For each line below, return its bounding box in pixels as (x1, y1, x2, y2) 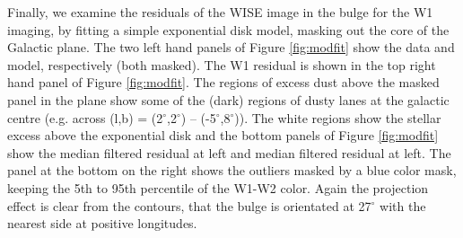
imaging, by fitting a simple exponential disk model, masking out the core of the (7, 20, 450, 39)
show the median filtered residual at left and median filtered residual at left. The (7, 143, 451, 162)
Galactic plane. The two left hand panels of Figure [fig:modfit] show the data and (7, 38, 455, 57)
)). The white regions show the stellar (234, 108, 441, 127)
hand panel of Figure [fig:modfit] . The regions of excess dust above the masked (7, 73, 440, 92)
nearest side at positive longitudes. (7, 214, 197, 233)
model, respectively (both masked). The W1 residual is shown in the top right (7, 55, 436, 74)
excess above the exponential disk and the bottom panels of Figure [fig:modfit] (7, 126, 439, 145)
